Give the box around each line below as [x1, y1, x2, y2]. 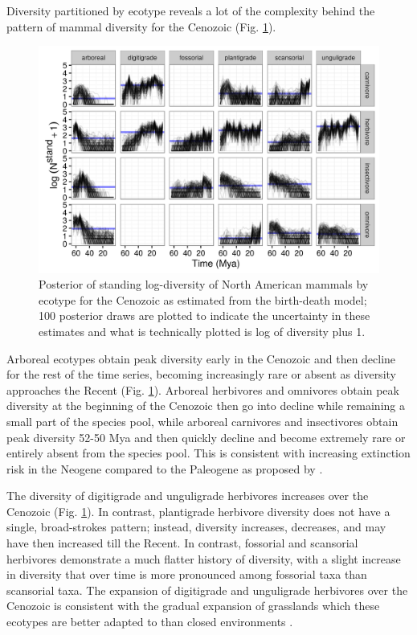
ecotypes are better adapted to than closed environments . [6, 613, 293, 630]
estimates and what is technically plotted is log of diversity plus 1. [39, 322, 366, 339]
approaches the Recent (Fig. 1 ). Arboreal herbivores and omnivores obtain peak [6, 381, 399, 398]
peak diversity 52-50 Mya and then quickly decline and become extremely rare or [6, 428, 406, 445]
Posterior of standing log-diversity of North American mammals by [39, 276, 369, 293]
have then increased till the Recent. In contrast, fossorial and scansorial [6, 535, 358, 551]
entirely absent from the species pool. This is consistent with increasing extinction [6, 444, 411, 461]
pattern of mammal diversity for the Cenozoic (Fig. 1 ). [6, 18, 276, 35]
